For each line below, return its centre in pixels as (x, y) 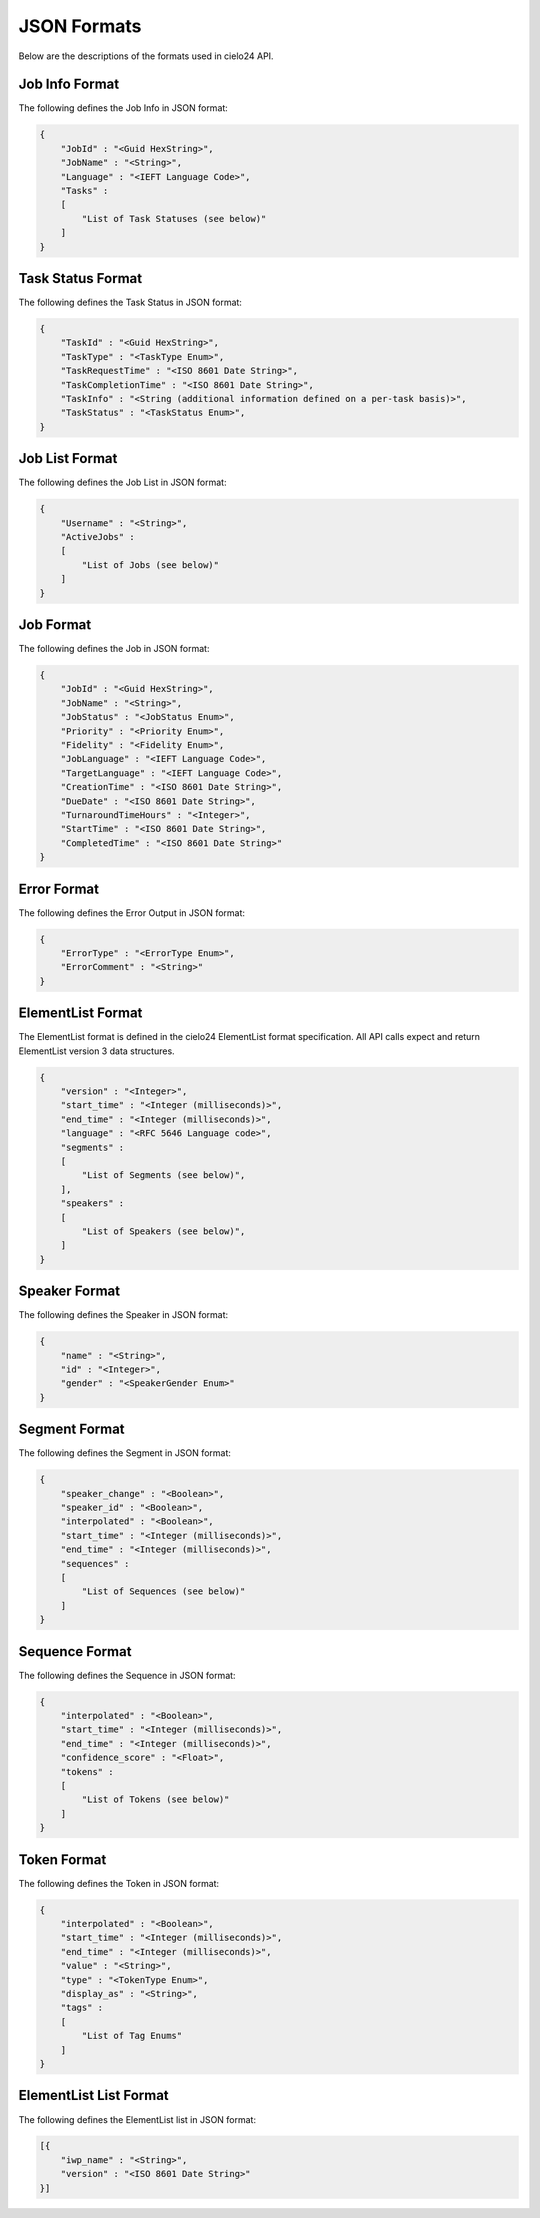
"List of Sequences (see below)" (163, 1591)
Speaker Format (69, 1291)
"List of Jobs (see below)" (150, 564)
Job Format (55, 625)
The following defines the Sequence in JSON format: (127, 1675)
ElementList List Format (93, 2095)
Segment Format (71, 1429)
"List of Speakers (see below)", (163, 1231)
